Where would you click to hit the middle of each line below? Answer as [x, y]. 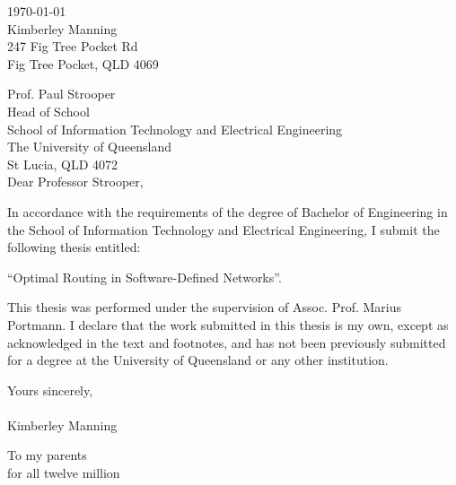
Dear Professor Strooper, [75, 182]
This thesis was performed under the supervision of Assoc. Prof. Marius [205, 307]
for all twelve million [64, 473]
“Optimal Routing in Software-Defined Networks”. [145, 277]
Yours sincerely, [50, 390]
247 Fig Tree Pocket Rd [73, 46]
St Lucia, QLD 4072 [63, 164]
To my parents [47, 455]
